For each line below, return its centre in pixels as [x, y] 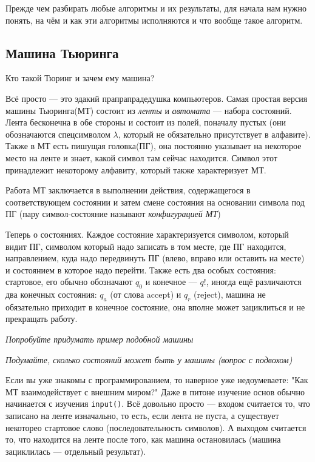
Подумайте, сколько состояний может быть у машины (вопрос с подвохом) [149, 359]
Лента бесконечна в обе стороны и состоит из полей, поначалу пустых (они [146, 122]
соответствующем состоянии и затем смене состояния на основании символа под [155, 202]
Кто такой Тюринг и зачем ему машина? [80, 78]
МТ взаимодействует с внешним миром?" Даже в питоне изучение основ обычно [155, 391]
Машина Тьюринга [62, 52]
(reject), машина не [230, 294]
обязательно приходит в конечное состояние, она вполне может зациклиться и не [155, 306]
